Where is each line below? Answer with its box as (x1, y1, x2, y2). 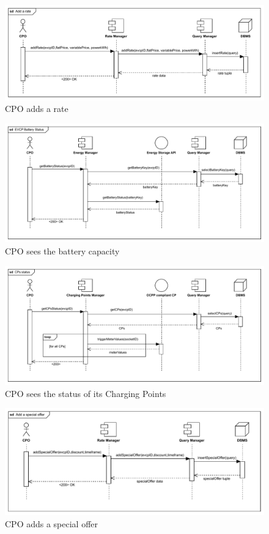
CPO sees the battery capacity (5, 245, 120, 258)
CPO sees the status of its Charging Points (5, 387, 166, 399)
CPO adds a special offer (5, 517, 98, 530)
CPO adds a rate (5, 102, 68, 115)
